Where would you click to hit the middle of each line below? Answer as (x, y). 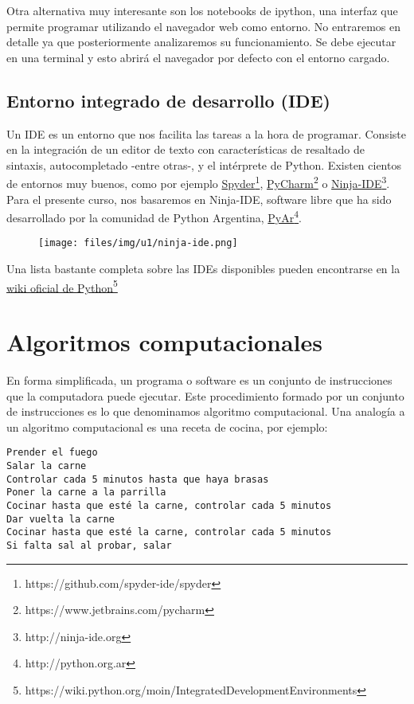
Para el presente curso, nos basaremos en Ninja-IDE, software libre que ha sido (199, 199)
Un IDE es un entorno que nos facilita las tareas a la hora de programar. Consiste (206, 133)
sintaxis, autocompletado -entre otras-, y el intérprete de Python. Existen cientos (204, 164)
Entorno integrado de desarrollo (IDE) (168, 100)
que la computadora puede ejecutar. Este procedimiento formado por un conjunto (205, 395)
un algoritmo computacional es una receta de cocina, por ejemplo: (167, 426)
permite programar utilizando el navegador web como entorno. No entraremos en (204, 26)
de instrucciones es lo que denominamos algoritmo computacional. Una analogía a (206, 411)
